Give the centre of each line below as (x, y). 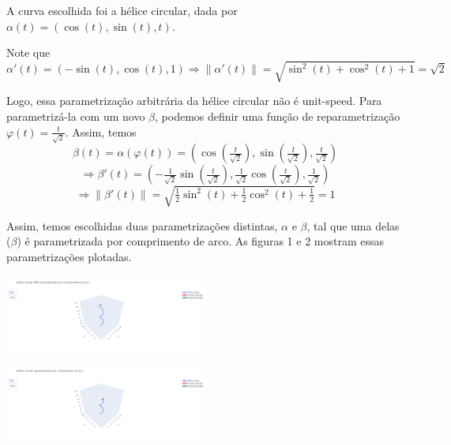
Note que (28, 52)
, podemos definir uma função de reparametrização (278, 116)
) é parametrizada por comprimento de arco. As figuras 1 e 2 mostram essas (200, 241)
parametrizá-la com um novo (76, 116)
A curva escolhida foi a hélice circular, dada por (122, 10)
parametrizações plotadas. (69, 256)
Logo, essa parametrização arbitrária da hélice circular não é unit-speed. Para (194, 101)
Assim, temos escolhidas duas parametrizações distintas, (142, 225)
